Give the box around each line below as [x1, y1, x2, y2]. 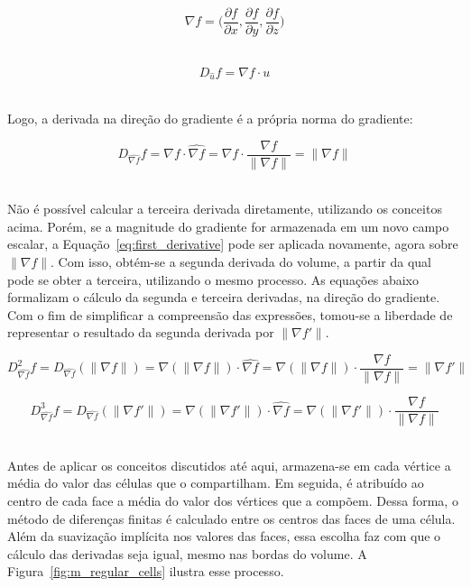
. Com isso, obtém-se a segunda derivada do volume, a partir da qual [51, 252, 432, 271]
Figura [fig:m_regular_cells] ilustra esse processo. [7, 562, 284, 581]
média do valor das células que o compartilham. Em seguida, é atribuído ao [7, 473, 424, 492]
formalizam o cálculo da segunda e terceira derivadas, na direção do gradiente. [7, 288, 440, 307]
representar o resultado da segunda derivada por [7, 323, 274, 342]
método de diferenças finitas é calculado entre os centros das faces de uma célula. [7, 509, 456, 527]
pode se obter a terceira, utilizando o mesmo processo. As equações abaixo [7, 270, 419, 289]
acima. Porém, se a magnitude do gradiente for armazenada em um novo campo [7, 216, 449, 235]
